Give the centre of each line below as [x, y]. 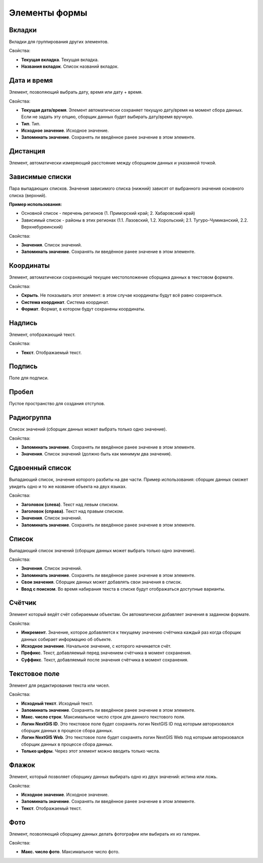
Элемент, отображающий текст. [42, 334]
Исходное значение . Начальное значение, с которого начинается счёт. [96, 646]
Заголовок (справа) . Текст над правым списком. [73, 511]
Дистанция [27, 151]
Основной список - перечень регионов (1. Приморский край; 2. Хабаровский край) [108, 213]
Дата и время [31, 81]
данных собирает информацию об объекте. [66, 639]
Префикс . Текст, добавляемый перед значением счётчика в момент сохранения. [106, 653]
